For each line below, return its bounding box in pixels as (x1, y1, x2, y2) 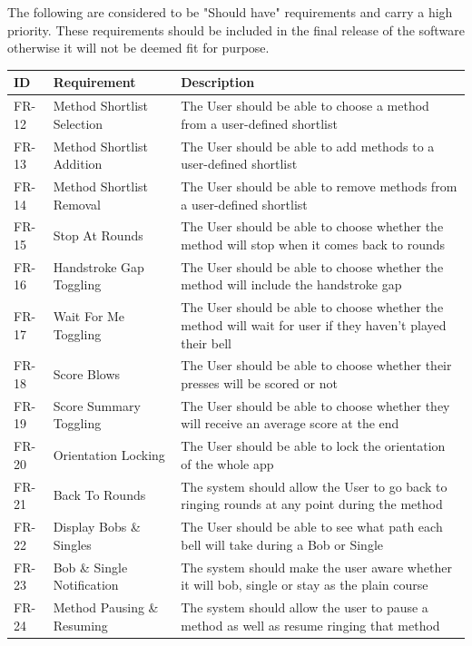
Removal (53, 194, 101, 213)
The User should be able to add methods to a (181, 136, 435, 155)
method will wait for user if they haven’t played (181, 315, 447, 334)
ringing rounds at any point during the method (181, 494, 443, 514)
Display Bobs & (53, 517, 141, 536)
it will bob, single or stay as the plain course (181, 575, 428, 594)
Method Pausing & (53, 597, 159, 616)
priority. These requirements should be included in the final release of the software (7, 20, 465, 39)
